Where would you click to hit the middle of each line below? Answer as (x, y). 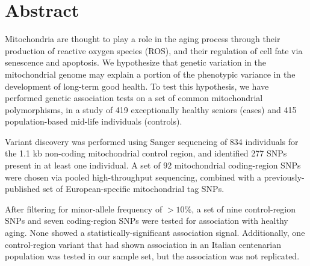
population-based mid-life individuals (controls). (94, 121)
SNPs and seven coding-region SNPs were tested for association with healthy (147, 221)
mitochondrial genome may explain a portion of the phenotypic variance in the (150, 74)
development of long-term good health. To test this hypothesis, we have (137, 86)
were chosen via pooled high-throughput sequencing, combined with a (133, 177)
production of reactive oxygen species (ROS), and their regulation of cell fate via (154, 50)
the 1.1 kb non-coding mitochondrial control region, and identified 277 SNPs (146, 153)
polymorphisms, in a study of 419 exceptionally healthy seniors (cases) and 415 (151, 109)
